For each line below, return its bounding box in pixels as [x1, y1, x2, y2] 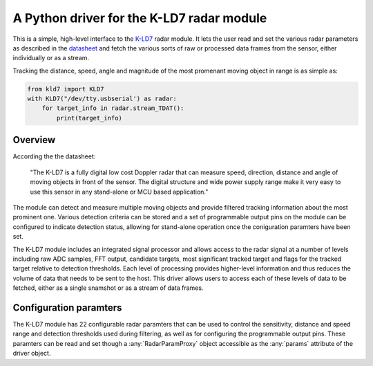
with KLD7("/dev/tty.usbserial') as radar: [27, 95, 178, 103]
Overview [12, 134, 56, 146]
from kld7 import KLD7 [27, 85, 104, 93]
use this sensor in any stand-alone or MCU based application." [30, 187, 209, 196]
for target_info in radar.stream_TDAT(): [41, 104, 184, 112]
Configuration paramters [12, 302, 122, 313]
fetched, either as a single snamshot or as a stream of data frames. [12, 284, 204, 292]
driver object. [12, 349, 51, 358]
